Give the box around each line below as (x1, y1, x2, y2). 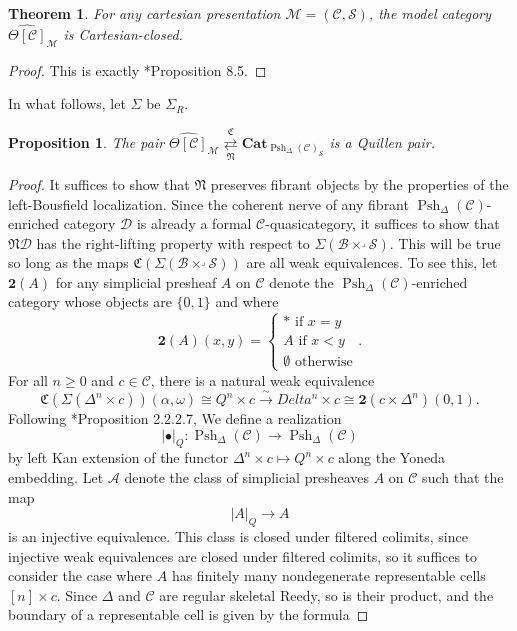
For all (8, 369, 48, 390)
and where (215, 291, 279, 312)
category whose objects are (8, 291, 172, 312)
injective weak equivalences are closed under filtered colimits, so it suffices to (8, 545, 478, 566)
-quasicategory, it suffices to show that (265, 213, 500, 234)
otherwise (294, 355, 353, 370)
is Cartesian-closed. (63, 23, 183, 44)
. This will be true (389, 232, 501, 253)
